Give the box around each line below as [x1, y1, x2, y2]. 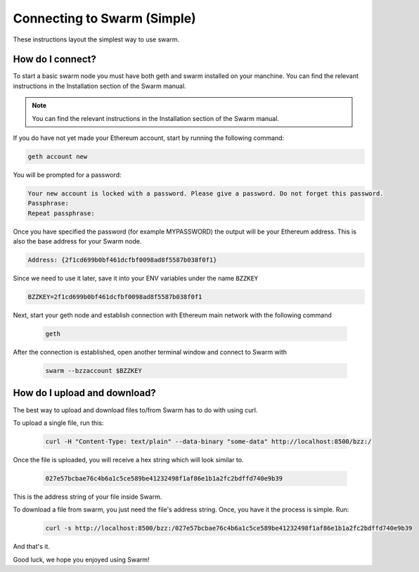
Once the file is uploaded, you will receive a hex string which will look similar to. [13, 455, 244, 464]
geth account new [27, 153, 88, 160]
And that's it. [13, 542, 51, 551]
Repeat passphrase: [27, 209, 95, 217]
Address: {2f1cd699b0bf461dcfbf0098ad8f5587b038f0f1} [27, 256, 217, 264]
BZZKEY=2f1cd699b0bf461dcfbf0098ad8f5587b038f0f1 [27, 293, 202, 301]
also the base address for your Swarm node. [13, 237, 142, 246]
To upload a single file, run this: [13, 419, 104, 427]
